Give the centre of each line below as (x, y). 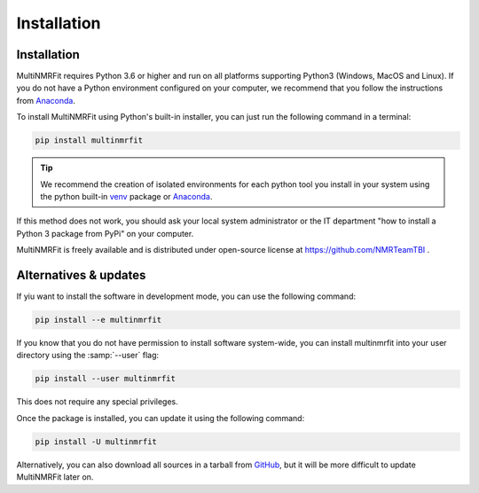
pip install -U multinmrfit (96, 442)
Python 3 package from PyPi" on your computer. (105, 233)
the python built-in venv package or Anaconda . (126, 196)
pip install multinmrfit (89, 141)
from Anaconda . (46, 100)
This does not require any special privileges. (98, 402)
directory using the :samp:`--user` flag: (88, 356)
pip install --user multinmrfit (106, 379)
